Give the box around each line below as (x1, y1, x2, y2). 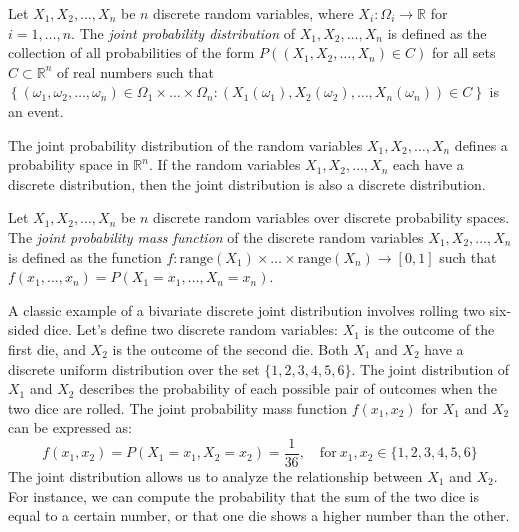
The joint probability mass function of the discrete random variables (8, 226, 424, 247)
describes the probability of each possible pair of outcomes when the (79, 378, 497, 399)
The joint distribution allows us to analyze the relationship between (8, 465, 423, 486)
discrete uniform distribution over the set (8, 358, 260, 379)
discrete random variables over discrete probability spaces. (153, 207, 510, 228)
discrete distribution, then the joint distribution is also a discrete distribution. (8, 173, 486, 194)
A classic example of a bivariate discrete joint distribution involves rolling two (8, 299, 485, 320)
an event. (8, 100, 64, 121)
